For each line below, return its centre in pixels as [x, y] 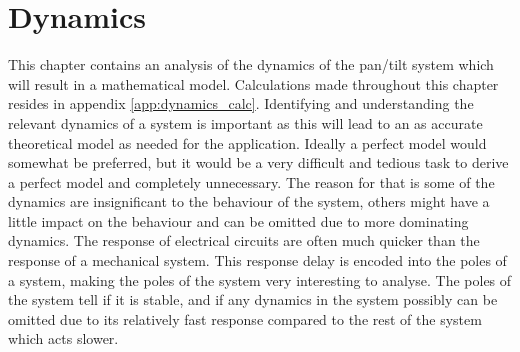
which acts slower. [63, 338]
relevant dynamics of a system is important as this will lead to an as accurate [245, 122]
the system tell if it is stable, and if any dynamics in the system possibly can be [253, 299]
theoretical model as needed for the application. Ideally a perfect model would [247, 142]
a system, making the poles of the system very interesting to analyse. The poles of [260, 279]
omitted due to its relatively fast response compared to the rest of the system [245, 318]
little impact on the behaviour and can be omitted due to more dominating [238, 220]
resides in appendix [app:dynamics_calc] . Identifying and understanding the [241, 103]
